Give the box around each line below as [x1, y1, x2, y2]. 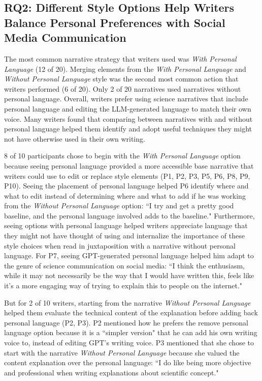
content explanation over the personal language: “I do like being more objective [4, 357, 251, 368]
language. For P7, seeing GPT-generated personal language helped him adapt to [4, 250, 254, 261]
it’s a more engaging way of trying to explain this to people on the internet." [4, 280, 243, 291]
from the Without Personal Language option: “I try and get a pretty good [4, 200, 234, 211]
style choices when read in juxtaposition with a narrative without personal [4, 240, 236, 251]
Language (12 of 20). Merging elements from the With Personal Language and [4, 63, 246, 74]
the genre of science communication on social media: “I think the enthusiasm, [4, 260, 245, 270]
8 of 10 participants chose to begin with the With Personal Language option [4, 150, 241, 161]
